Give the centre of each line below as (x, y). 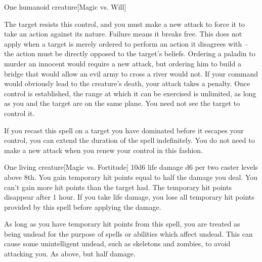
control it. (19, 113)
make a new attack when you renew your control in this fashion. (104, 150)
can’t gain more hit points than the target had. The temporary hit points (118, 187)
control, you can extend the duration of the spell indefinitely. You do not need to (129, 140)
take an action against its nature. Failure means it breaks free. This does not (123, 34)
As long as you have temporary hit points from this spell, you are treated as (122, 224)
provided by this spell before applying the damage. (83, 207)
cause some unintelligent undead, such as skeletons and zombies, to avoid (117, 244)
